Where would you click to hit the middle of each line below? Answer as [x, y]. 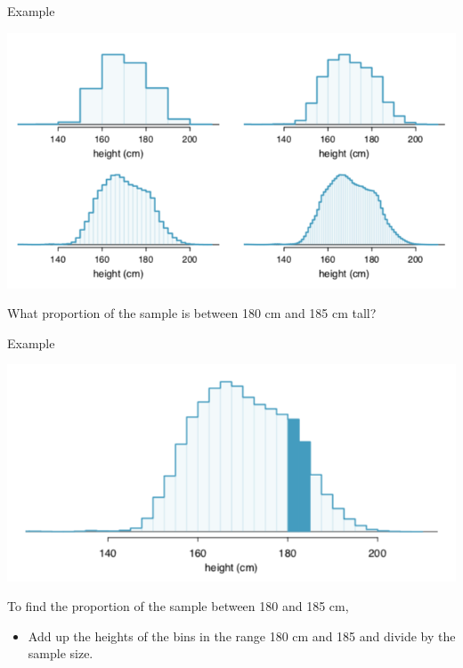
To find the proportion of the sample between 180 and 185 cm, [178, 606]
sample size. [61, 653]
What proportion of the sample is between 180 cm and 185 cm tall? [192, 313]
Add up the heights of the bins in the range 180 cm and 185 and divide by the [242, 635]
